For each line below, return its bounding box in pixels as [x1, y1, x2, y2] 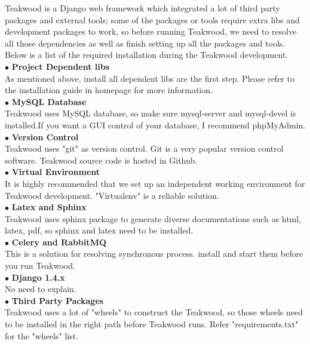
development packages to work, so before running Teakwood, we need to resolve [5, 25, 297, 38]
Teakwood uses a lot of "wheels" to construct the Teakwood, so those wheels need [5, 306, 303, 318]
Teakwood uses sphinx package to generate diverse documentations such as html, [5, 212, 302, 225]
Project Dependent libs [11, 60, 109, 72]
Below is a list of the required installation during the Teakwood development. [5, 48, 288, 61]
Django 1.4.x [11, 271, 65, 283]
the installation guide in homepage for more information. [5, 84, 213, 96]
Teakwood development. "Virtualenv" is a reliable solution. [5, 189, 219, 201]
